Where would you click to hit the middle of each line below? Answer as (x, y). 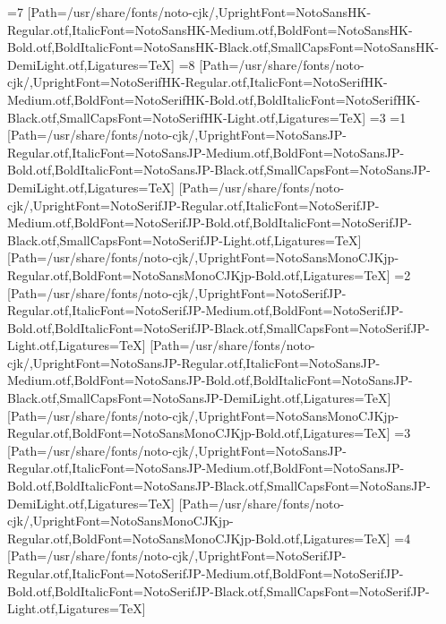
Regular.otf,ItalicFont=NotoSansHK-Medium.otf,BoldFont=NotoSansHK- (210, 29)
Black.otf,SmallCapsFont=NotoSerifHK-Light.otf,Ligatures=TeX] (187, 117)
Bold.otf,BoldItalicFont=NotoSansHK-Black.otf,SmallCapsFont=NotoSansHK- (223, 47)
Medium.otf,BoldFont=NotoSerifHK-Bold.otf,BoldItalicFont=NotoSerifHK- (214, 99)
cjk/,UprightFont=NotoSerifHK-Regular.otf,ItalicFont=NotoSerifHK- (197, 82)
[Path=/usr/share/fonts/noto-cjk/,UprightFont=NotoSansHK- (199, 12)
